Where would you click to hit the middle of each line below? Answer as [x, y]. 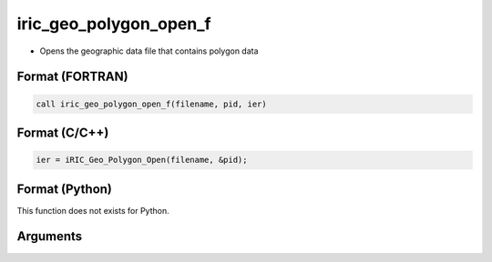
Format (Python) [65, 189]
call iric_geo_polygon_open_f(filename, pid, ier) [152, 104]
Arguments [50, 237]
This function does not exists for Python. [93, 210]
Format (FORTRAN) [72, 77]
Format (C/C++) [63, 132]
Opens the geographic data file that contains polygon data [149, 51]
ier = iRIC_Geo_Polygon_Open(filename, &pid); [142, 160]
